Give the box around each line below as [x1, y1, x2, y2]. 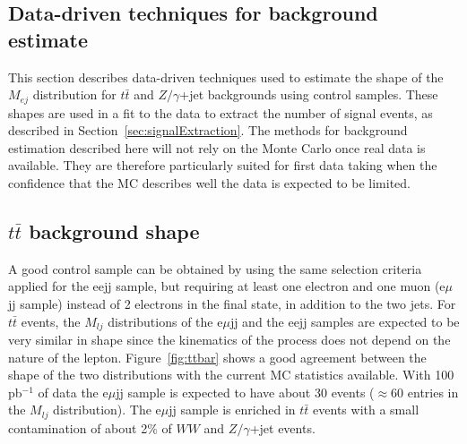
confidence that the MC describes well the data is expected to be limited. [8, 174, 411, 192]
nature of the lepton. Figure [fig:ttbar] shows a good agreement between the [8, 347, 427, 366]
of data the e [38, 382, 108, 401]
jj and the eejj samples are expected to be [229, 312, 460, 330]
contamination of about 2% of [8, 418, 172, 437]
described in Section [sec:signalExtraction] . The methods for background [8, 121, 408, 140]
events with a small [313, 400, 419, 419]
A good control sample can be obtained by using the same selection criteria [8, 259, 422, 277]
